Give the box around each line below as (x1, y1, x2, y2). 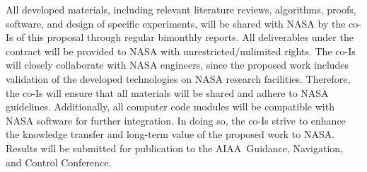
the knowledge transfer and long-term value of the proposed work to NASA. (6, 127, 335, 142)
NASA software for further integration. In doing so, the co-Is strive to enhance (6, 113, 346, 127)
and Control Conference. (6, 154, 112, 169)
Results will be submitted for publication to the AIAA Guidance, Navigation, (6, 140, 343, 155)
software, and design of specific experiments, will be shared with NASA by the (6, 16, 346, 30)
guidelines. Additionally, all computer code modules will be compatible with (6, 99, 334, 114)
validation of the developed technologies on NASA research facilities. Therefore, (6, 71, 351, 86)
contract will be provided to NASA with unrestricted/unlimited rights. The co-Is (6, 43, 356, 58)
